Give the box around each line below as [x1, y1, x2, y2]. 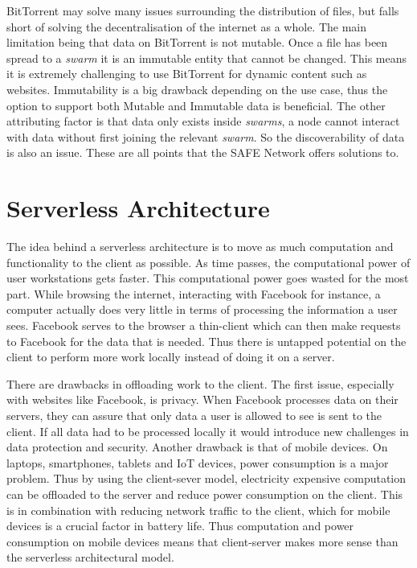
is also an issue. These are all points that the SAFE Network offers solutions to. [6, 144, 399, 161]
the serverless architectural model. [6, 549, 174, 566]
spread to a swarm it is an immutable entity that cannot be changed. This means [6, 49, 407, 66]
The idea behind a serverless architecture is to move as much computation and [6, 238, 394, 255]
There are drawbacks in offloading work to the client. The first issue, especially [6, 375, 395, 392]
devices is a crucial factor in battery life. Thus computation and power [6, 517, 354, 534]
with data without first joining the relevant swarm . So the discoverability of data [6, 128, 405, 145]
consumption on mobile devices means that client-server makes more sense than [6, 533, 399, 549]
